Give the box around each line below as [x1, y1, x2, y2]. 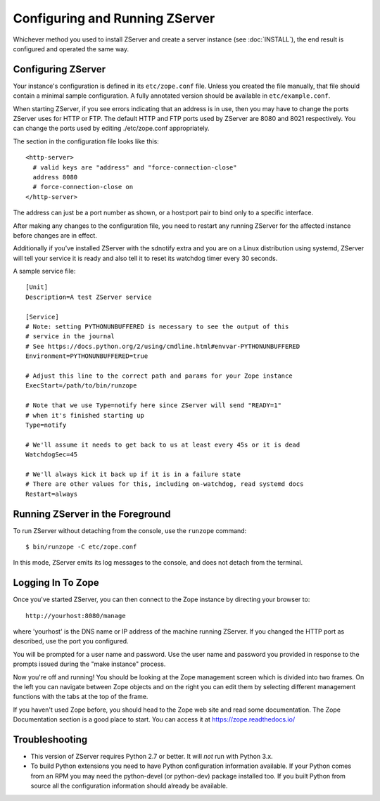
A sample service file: [13, 267, 76, 276]
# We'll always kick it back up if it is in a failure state [25, 470, 241, 478]
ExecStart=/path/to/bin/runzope [25, 382, 137, 390]
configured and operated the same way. [13, 44, 129, 53]
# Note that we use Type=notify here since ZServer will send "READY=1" [25, 402, 281, 409]
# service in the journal [25, 333, 115, 340]
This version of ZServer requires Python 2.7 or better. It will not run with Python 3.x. [30, 752, 274, 761]
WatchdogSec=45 [25, 451, 78, 459]
